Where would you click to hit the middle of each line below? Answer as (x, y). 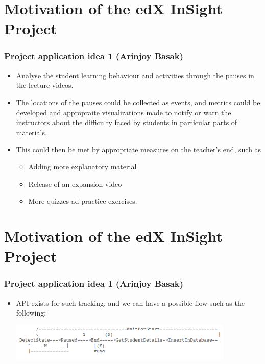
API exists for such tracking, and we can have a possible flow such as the (130, 302)
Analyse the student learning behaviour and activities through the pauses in (135, 75)
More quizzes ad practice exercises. (83, 201)
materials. (31, 132)
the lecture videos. (45, 85)
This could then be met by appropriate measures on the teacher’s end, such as (139, 149)
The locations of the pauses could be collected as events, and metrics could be (138, 102)
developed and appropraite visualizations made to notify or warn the (124, 112)
